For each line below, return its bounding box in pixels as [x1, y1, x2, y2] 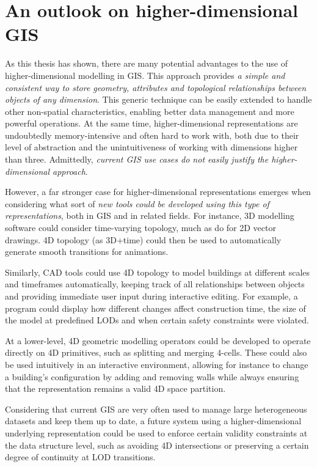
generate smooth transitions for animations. [5, 245, 169, 258]
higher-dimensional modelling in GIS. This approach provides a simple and [5, 68, 285, 81]
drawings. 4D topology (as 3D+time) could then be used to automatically [5, 233, 282, 246]
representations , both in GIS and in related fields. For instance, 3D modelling [5, 209, 294, 222]
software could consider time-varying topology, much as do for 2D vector [5, 221, 276, 234]
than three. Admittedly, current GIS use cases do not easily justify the [5, 153, 269, 166]
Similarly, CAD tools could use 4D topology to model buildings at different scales [5, 265, 310, 278]
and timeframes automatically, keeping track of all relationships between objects [5, 278, 305, 290]
